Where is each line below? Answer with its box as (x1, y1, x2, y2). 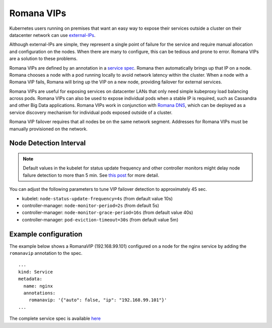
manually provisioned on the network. (9, 126, 88, 132)
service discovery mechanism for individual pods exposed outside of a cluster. (9, 109, 173, 116)
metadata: (18, 276, 42, 282)
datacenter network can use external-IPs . (9, 32, 96, 38)
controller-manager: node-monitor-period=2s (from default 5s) (22, 202, 160, 208)
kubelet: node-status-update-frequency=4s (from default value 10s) (22, 195, 173, 201)
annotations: (23, 290, 56, 296)
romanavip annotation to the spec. (9, 250, 83, 256)
